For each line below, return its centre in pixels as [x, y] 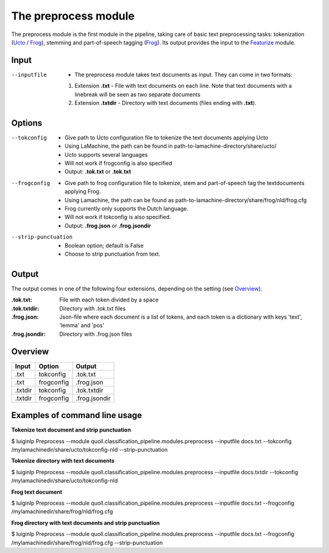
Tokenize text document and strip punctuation [71, 430]
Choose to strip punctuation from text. [113, 254]
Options [27, 123]
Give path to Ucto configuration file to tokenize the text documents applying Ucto [167, 137]
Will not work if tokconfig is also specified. [118, 217]
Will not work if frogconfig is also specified [119, 163]
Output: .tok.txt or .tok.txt [98, 172]
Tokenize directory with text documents [63, 461]
